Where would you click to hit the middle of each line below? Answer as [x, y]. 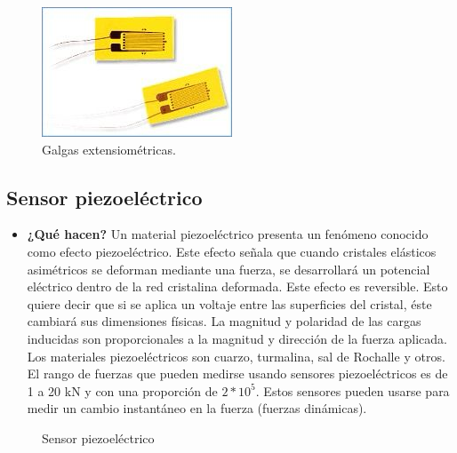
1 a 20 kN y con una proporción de [122, 390]
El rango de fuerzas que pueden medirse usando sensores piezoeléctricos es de [237, 374]
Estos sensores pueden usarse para [357, 390]
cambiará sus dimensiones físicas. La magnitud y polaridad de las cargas [224, 321]
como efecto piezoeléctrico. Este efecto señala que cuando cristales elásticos [232, 251]
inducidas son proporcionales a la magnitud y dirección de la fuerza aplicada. [237, 338]
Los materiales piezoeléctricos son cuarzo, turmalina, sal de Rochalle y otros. [236, 356]
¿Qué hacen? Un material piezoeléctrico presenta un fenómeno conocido [228, 234]
